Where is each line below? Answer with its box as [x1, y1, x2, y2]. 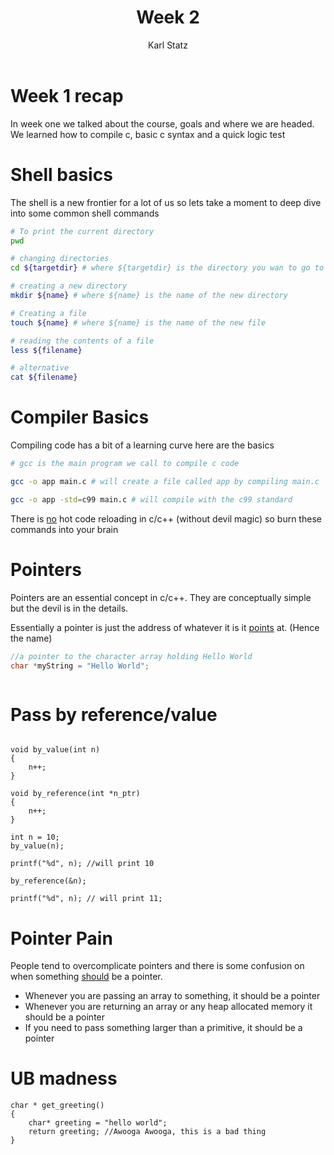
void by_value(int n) [10, 745, 101, 755]
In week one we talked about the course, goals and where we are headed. [10, 117, 315, 130]
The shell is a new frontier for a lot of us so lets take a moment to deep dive [10, 196, 322, 208]
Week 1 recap [10, 84, 124, 107]
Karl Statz [148, 39, 188, 51]
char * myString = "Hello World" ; [10, 661, 150, 671]
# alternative [10, 363, 70, 373]
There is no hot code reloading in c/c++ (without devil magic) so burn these [10, 512, 322, 525]
